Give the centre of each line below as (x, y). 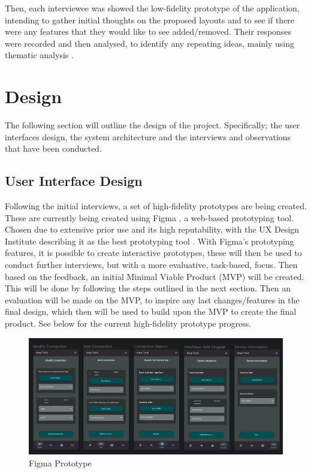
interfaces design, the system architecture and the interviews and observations (148, 136)
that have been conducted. (53, 148)
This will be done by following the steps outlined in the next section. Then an (148, 288)
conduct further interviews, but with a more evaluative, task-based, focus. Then (151, 265)
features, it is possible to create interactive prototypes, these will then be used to (153, 253)
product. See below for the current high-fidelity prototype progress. (128, 323)
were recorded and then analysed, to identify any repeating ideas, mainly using (150, 43)
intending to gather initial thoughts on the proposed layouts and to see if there (150, 19)
